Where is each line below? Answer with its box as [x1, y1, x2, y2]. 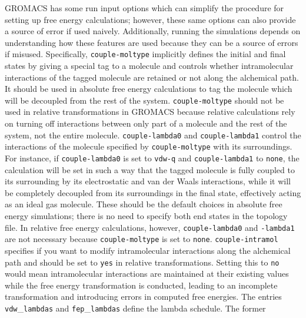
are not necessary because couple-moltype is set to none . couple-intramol [5, 233, 278, 245]
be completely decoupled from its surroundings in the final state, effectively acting [5, 186, 301, 198]
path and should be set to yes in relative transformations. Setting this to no [5, 256, 280, 268]
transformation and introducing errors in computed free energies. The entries [5, 290, 282, 303]
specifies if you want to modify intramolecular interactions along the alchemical [5, 244, 291, 256]
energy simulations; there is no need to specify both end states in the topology [5, 210, 288, 221]
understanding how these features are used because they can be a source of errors [5, 36, 298, 48]
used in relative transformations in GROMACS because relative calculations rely [5, 105, 295, 118]
